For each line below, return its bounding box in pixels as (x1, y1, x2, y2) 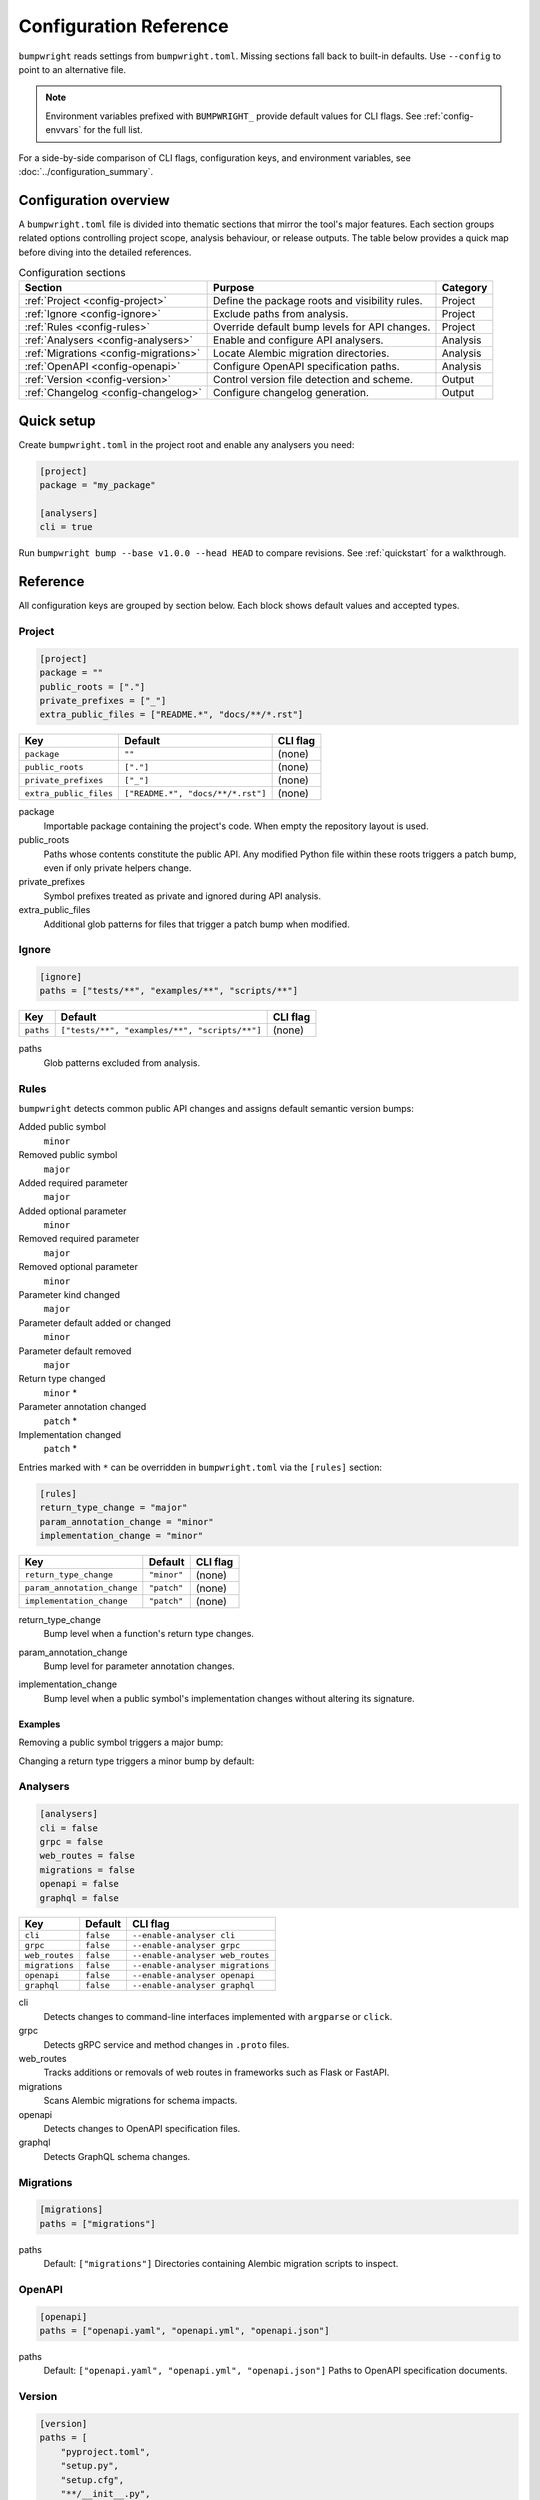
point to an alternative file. (18, 63, 127, 75)
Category (441, 281, 488, 295)
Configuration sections (18, 266, 126, 280)
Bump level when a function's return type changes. (43, 1628, 255, 1640)
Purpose (213, 281, 255, 295)
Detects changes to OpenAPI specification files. (43, 2123, 241, 2134)
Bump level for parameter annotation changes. (43, 1660, 235, 1672)
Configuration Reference (18, 15, 229, 37)
